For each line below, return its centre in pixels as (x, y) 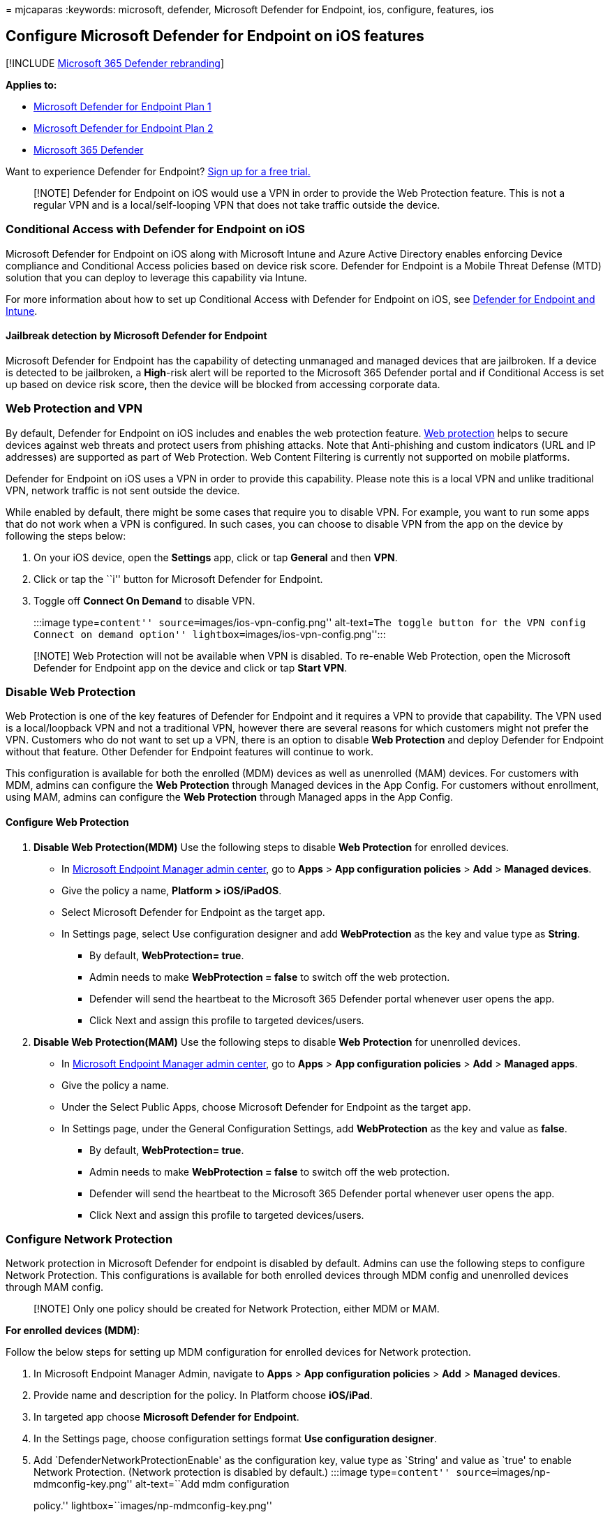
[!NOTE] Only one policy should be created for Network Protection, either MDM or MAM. (237, 1309)
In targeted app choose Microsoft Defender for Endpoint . (166, 1417)
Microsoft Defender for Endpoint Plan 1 (122, 106)
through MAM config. (55, 1287)
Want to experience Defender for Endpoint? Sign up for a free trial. (158, 171)
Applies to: (31, 84)
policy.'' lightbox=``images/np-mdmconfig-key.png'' (153, 1506)
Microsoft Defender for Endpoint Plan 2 (124, 128)
